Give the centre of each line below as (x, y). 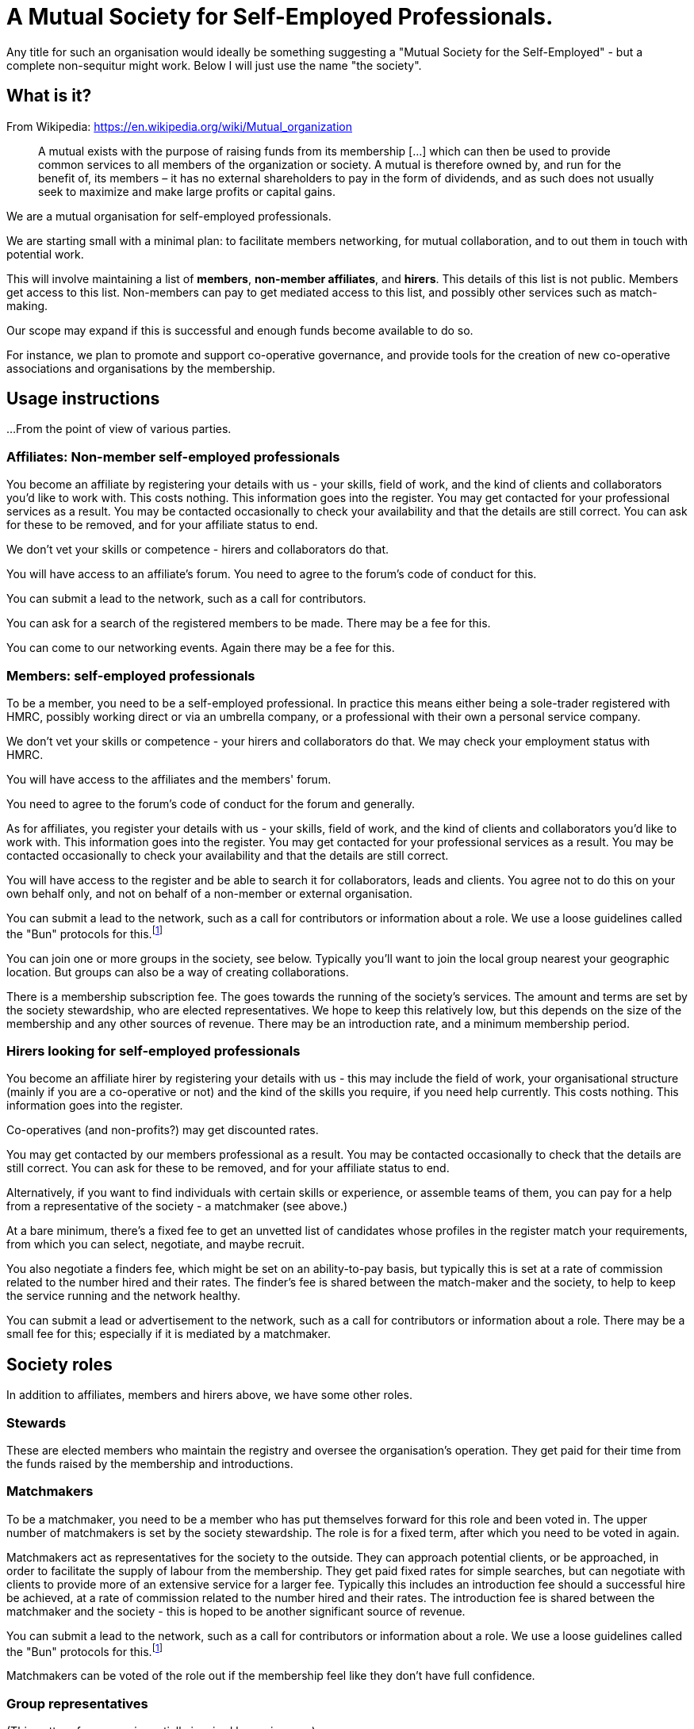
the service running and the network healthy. (124, 1296)
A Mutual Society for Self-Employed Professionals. (280, 17)
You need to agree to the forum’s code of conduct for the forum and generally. (211, 803)
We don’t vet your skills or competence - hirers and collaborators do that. (198, 550)
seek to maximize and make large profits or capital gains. (187, 191)
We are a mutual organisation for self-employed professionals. (169, 216)
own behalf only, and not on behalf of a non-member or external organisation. (210, 893)
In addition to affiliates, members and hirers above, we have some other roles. (209, 1395)
